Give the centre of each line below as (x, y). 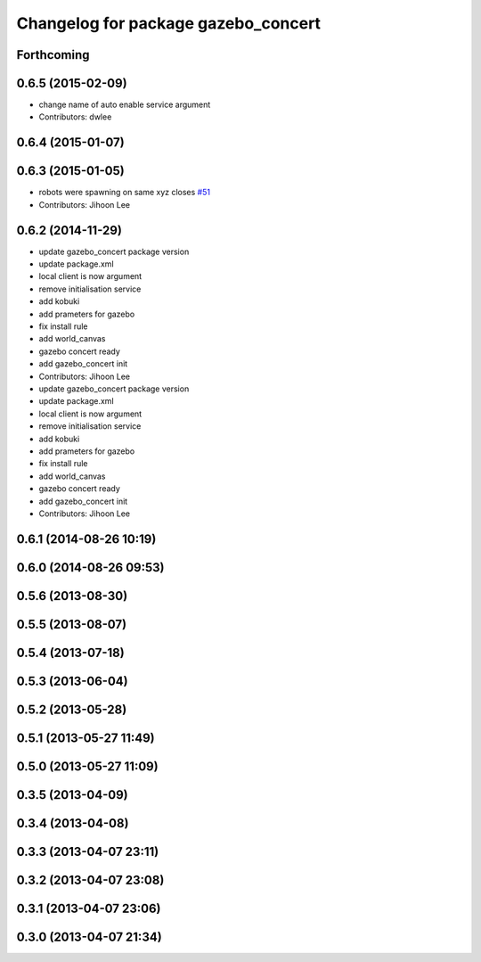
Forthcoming (53, 55)
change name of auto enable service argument (125, 105)
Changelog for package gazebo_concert (168, 23)
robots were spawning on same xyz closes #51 (125, 193)
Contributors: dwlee (75, 117)
